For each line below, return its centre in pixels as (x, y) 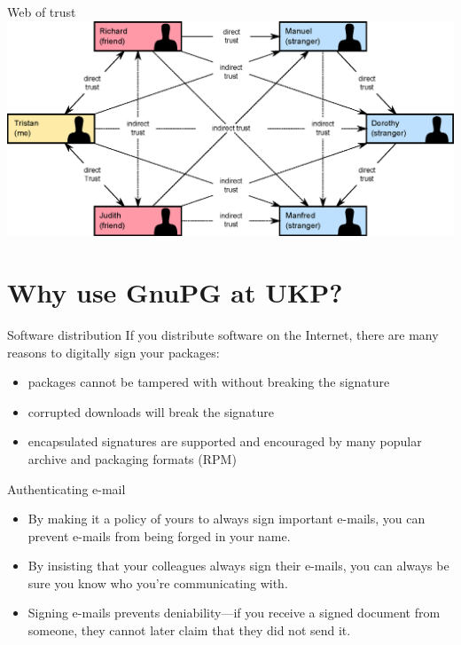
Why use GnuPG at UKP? (175, 292)
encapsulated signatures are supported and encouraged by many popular (225, 441)
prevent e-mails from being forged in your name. (159, 535)
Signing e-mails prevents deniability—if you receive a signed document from (234, 613)
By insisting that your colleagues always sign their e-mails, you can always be (238, 566)
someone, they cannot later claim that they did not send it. (189, 630)
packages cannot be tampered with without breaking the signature (209, 382)
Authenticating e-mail (66, 488)
